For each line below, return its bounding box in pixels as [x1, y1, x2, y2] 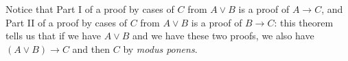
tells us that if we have [5, 28, 101, 43]
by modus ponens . [123, 41, 198, 56]
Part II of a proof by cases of [5, 15, 127, 29]
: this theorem [274, 15, 334, 29]
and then [72, 41, 111, 56]
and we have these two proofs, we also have [132, 28, 314, 43]
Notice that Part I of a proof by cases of [5, 2, 174, 16]
